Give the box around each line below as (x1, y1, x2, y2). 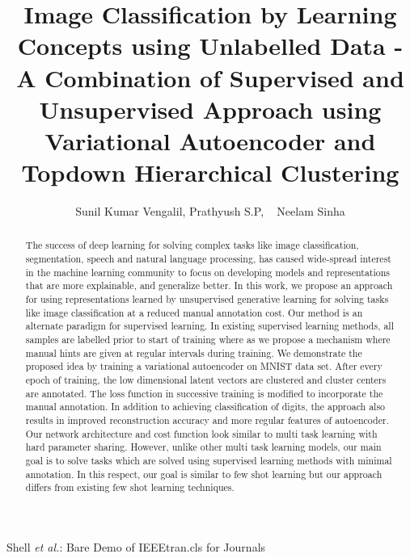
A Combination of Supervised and (16, 61, 404, 94)
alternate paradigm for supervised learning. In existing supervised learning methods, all (25, 319, 394, 333)
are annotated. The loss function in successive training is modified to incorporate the (25, 386, 383, 400)
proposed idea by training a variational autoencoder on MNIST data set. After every (25, 359, 383, 373)
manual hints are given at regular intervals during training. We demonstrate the (25, 346, 362, 359)
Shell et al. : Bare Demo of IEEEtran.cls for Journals (6, 538, 266, 555)
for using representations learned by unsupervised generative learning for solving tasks (25, 292, 389, 306)
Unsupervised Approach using (39, 92, 382, 125)
